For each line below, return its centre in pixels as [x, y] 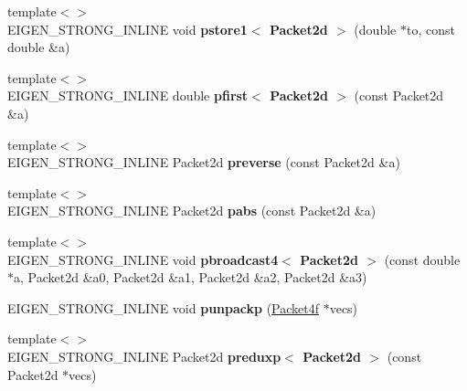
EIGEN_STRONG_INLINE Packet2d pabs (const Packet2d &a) [192, 211]
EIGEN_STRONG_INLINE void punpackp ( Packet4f [163, 307]
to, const [430, 29]
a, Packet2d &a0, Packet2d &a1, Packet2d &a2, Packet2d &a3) [191, 277]
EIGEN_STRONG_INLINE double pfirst [128, 95]
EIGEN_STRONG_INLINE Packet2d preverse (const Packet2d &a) [204, 162]
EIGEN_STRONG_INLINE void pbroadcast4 [143, 259]
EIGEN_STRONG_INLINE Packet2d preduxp [144, 356]
